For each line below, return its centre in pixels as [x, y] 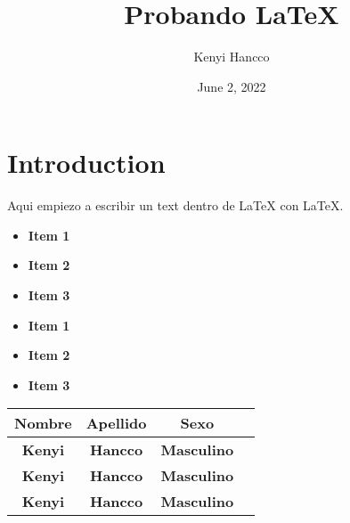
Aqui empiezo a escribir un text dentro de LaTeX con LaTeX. [175, 205]
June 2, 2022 [232, 86]
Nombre [43, 423]
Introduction [86, 163]
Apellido [116, 423]
